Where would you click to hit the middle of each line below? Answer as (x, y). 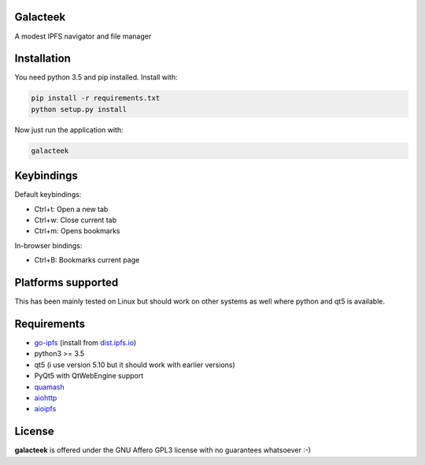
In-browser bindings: (48, 245)
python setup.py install (79, 109)
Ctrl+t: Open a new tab (71, 209)
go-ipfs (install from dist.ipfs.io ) (85, 343)
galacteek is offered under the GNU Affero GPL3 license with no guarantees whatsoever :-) (163, 450)
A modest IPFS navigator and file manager (83, 36)
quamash (49, 387)
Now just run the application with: (69, 129)
